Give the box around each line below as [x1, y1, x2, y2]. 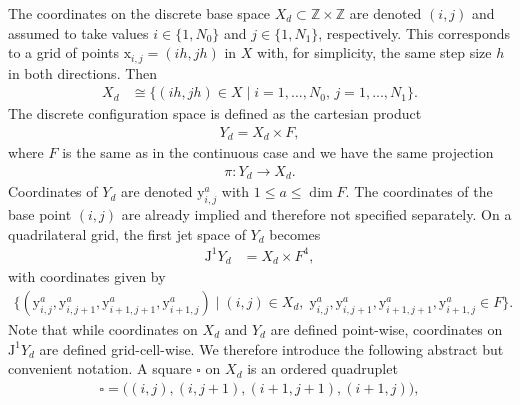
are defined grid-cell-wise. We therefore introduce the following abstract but [39, 338, 504, 359]
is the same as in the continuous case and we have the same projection [62, 142, 494, 163]
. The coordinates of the [345, 181, 493, 202]
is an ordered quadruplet [247, 358, 398, 379]
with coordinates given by [8, 266, 166, 287]
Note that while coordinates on [8, 319, 198, 340]
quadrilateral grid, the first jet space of [8, 223, 246, 244]
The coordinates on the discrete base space [8, 3, 271, 23]
